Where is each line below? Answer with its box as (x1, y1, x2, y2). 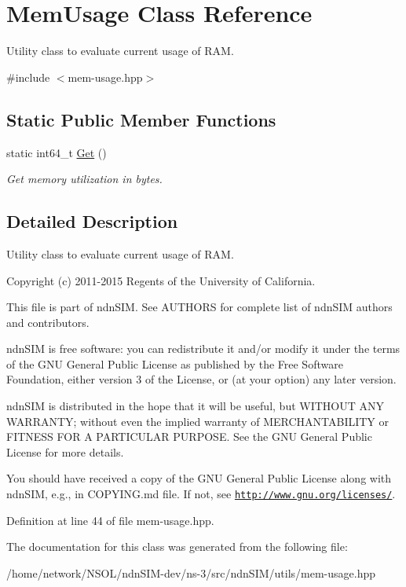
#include (6, 68, 50, 85)
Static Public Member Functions (6, 107, 276, 131)
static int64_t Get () (6, 144, 107, 160)
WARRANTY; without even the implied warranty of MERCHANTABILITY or (6, 413, 390, 429)
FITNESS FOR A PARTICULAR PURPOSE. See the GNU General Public (6, 428, 372, 445)
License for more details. (6, 443, 124, 460)
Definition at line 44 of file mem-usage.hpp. (6, 512, 214, 528)
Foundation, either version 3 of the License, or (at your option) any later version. (6, 371, 397, 387)
